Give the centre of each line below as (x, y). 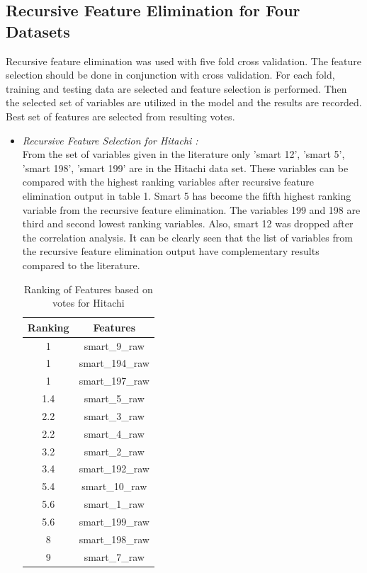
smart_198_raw (114, 539)
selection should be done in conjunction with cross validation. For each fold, (170, 75)
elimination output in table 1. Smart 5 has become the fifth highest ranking (187, 195)
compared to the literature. (81, 265)
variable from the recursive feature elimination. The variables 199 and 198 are (191, 209)
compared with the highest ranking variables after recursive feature (168, 182)
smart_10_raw (114, 486)
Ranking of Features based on (88, 289)
